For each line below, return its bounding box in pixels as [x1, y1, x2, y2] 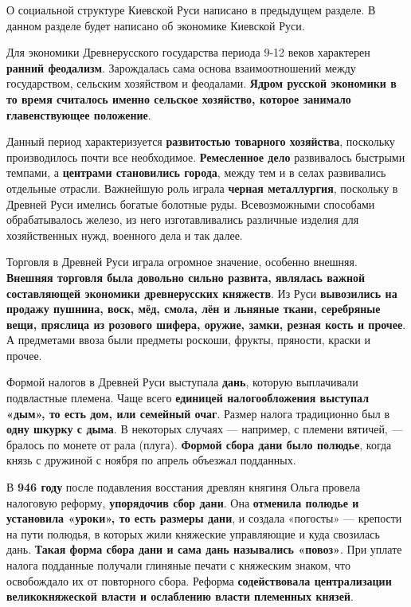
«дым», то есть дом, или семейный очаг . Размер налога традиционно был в [6, 405, 390, 421]
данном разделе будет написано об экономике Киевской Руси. [6, 17, 305, 33]
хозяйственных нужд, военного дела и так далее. [6, 226, 243, 243]
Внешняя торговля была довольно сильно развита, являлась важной [6, 268, 366, 285]
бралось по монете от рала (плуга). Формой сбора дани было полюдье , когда [6, 436, 392, 452]
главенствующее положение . [6, 106, 151, 123]
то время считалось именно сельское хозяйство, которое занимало [6, 90, 351, 107]
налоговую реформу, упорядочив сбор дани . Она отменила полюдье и [6, 494, 359, 511]
